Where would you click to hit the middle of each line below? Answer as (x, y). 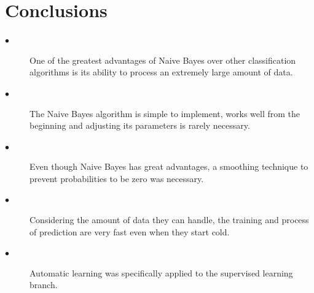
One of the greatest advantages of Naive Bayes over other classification (163, 60)
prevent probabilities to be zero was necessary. (117, 178)
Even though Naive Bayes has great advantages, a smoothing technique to (169, 166)
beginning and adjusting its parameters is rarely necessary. (140, 125)
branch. (44, 285)
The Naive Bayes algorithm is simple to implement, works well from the (165, 113)
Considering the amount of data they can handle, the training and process (169, 220)
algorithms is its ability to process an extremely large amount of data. (161, 72)
